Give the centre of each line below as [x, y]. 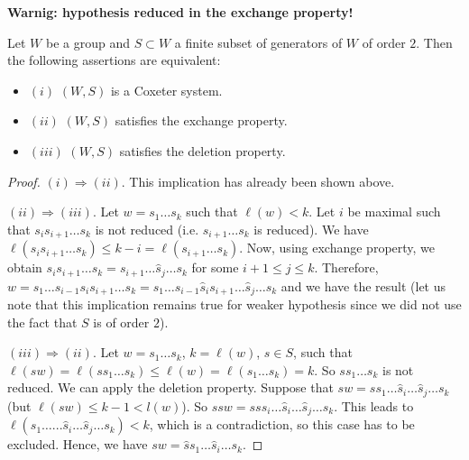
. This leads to [374, 405]
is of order [121, 322]
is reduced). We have [311, 229]
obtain [25, 267]
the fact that [42, 322]
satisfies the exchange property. [201, 120]
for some [215, 267]
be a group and [87, 42]
